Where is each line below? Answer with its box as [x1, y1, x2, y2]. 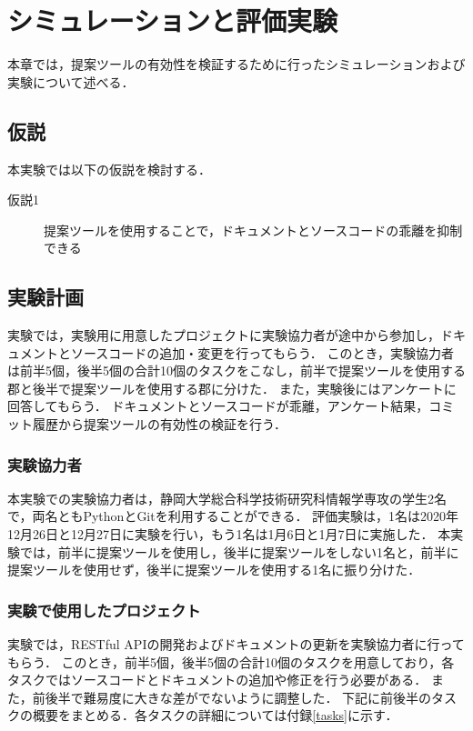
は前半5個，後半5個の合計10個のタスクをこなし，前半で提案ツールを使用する [7, 361, 466, 380]
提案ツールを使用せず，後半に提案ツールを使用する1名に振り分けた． [7, 560, 421, 579]
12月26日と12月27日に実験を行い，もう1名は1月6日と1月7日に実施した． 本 [7, 525, 451, 544]
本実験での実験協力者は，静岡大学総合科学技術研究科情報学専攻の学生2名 [7, 488, 447, 507]
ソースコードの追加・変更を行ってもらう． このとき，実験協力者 [70, 343, 455, 362]
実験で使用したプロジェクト [7, 598, 201, 621]
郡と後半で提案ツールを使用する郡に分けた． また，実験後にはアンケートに [7, 378, 457, 397]
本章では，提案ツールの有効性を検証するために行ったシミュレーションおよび [7, 55, 466, 74]
